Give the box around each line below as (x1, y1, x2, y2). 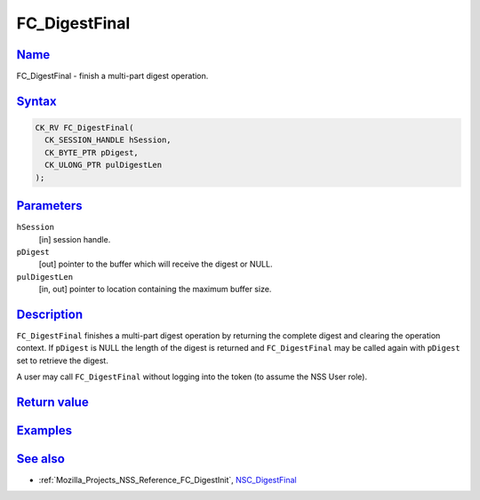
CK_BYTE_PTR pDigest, (44, 147, 140, 157)
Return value (16, 394, 89, 409)
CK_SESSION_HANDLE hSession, (44, 135, 172, 146)
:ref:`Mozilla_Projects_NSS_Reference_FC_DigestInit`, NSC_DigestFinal (38, 475, 297, 486)
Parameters (16, 198, 83, 213)
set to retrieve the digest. (16, 355, 108, 366)
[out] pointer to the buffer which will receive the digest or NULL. (38, 258, 273, 270)
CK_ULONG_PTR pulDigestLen (44, 160, 163, 171)
